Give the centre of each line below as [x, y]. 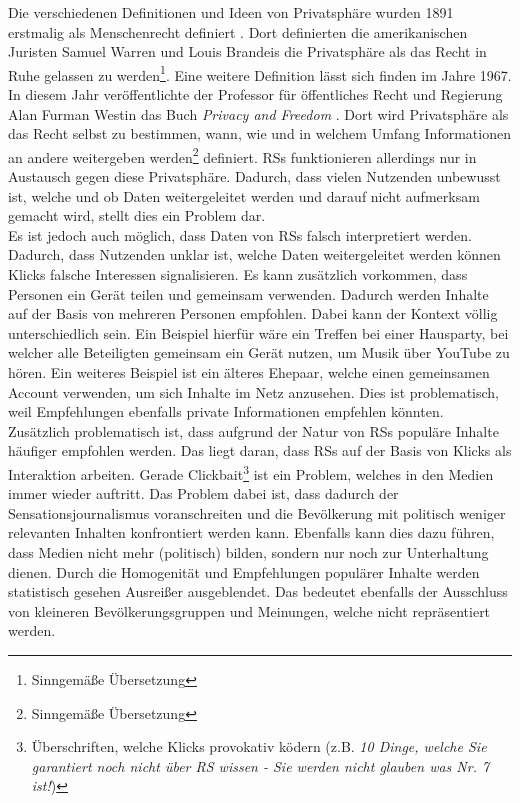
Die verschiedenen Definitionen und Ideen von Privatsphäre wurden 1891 [231, 12]
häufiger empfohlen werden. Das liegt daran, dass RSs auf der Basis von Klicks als [260, 450]
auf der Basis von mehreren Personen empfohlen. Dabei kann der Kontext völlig [253, 313]
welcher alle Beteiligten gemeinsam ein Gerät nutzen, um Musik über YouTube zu [259, 352]
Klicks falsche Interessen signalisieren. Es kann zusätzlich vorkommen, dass [238, 274]
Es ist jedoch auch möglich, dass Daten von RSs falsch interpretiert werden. [240, 234]
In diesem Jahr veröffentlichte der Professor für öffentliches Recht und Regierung [255, 94]
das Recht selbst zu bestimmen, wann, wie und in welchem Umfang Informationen [259, 133]
